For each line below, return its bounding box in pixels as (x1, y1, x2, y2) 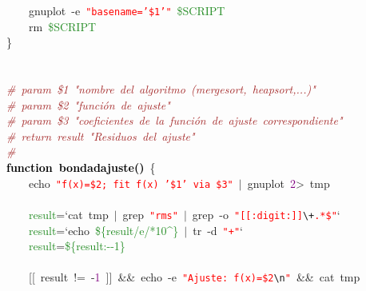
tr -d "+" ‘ (193, 221, 243, 238)
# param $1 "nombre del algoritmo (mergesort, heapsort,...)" (6, 81, 316, 98)
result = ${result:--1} (29, 237, 125, 254)
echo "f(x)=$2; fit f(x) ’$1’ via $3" (28, 174, 233, 191)
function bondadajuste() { (6, 159, 156, 175)
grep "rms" (122, 205, 178, 222)
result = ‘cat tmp (29, 205, 109, 222)
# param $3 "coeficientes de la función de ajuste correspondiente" (6, 112, 343, 129)
